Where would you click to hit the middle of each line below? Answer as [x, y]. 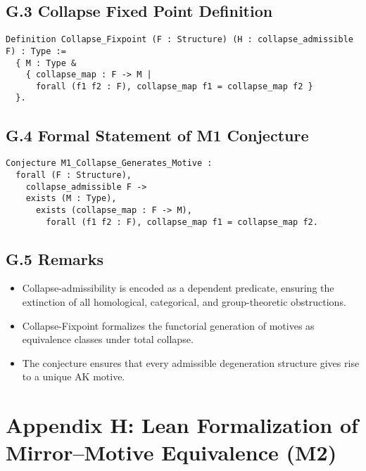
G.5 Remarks [55, 258]
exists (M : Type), [71, 199]
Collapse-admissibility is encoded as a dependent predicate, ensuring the [178, 288]
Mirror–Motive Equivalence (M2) [171, 452]
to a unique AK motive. [74, 376]
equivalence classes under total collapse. [108, 339]
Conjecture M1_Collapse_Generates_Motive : [109, 163]
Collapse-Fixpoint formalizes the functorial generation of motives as [168, 325]
